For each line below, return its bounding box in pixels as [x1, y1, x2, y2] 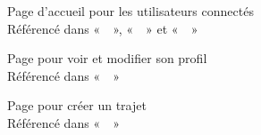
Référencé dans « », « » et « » [7, 19, 198, 37]
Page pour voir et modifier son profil [7, 49, 207, 67]
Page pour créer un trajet [7, 96, 147, 115]
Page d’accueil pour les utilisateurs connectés [7, 2, 254, 20]
